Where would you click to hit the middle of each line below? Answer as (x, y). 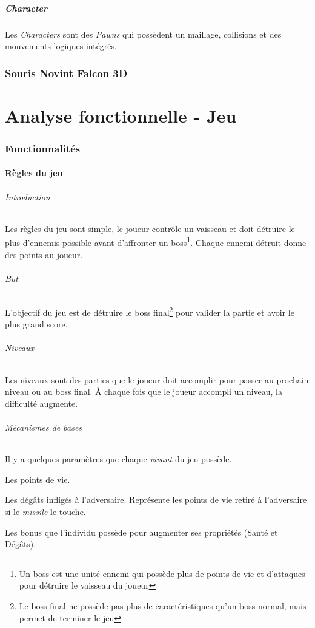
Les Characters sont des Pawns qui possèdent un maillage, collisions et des (143, 34)
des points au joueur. (44, 254)
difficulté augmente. (41, 403)
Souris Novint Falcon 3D (66, 73)
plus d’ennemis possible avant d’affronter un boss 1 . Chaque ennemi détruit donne (156, 242)
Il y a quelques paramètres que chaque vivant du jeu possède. (118, 459)
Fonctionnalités (43, 148)
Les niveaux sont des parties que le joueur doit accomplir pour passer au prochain (157, 379)
